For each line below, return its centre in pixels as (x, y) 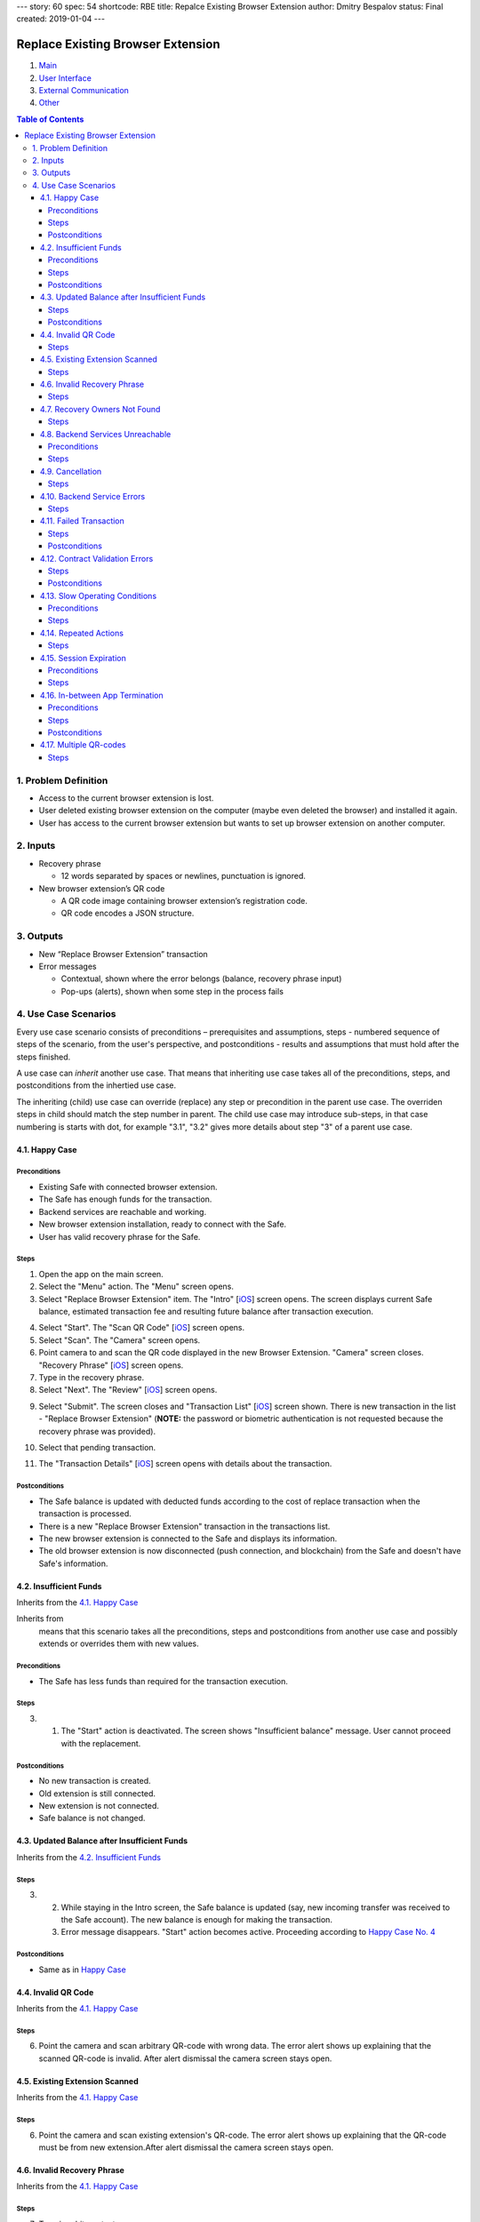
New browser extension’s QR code (102, 888)
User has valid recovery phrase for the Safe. (120, 1236)
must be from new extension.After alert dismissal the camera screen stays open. (186, 2147)
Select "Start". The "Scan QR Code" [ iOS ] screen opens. (142, 1328)
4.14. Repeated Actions (82, 633)
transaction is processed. (85, 1514)
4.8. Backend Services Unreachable (106, 434)
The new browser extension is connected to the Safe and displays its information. (188, 1539)
